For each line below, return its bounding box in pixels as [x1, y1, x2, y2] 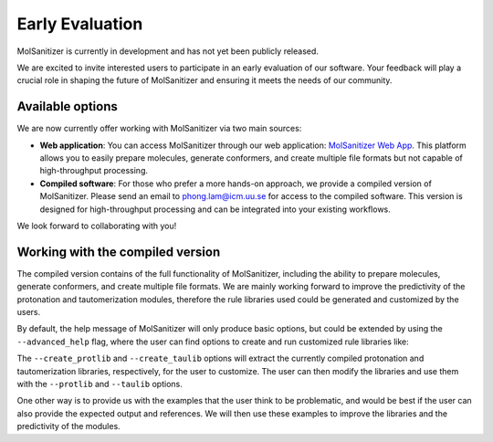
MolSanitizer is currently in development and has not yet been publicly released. [16, 46, 320, 57]
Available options [16, 99, 119, 114]
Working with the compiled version [16, 244, 221, 259]
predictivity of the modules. [16, 421, 121, 432]
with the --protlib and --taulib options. [16, 379, 183, 389]
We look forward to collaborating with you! [16, 220, 177, 231]
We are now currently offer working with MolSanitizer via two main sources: [16, 123, 302, 134]
